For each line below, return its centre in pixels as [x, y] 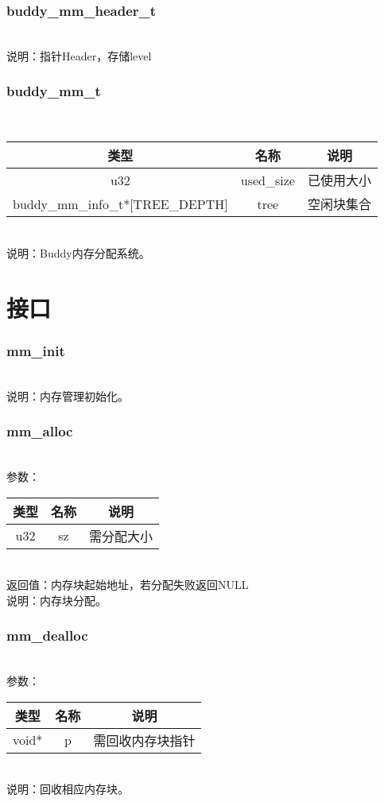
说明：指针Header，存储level [79, 55]
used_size [268, 180]
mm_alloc [40, 431]
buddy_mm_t [54, 91]
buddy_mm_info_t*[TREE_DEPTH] [120, 203]
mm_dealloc [47, 635]
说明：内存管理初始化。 [68, 395]
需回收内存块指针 [144, 740]
